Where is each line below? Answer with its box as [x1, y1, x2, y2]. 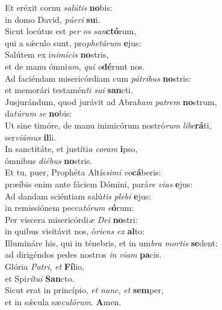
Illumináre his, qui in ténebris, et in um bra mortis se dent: [5, 236, 218, 249]
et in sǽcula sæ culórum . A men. [5, 295, 122, 308]
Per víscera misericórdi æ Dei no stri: [5, 213, 138, 225]
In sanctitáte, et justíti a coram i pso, [5, 142, 138, 155]
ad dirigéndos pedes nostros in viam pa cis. [5, 248, 162, 261]
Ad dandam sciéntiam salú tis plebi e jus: [5, 189, 152, 202]
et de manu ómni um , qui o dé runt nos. [5, 59, 145, 72]
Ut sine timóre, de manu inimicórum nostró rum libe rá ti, [5, 118, 212, 131]
